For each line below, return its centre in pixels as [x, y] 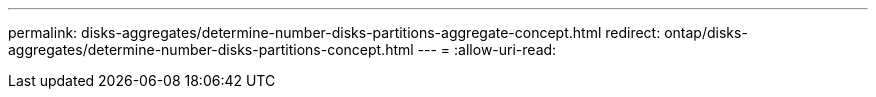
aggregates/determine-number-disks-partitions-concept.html [211, 49]
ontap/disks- [706, 32]
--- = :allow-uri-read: [487, 49]
